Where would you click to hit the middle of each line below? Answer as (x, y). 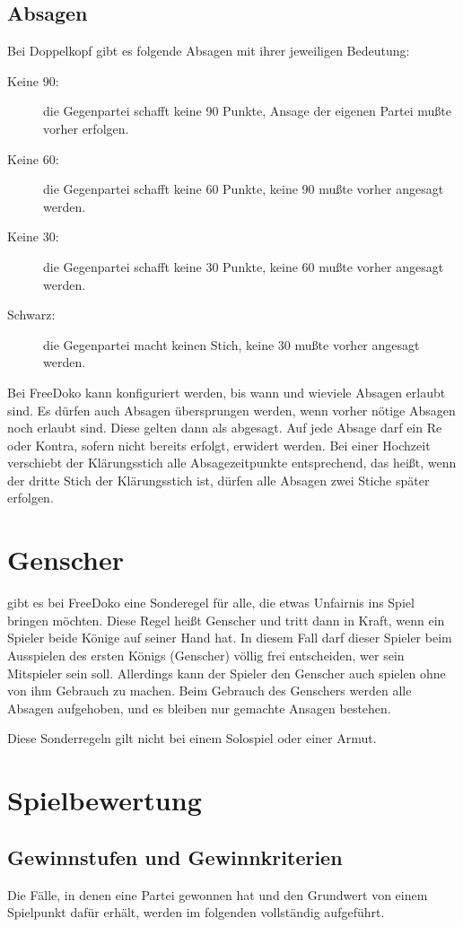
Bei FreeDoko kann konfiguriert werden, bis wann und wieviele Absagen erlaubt (227, 392)
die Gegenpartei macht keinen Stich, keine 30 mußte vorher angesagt (231, 344)
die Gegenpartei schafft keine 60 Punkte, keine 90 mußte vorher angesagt (244, 189)
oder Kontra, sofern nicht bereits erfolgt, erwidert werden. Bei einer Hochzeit (219, 445)
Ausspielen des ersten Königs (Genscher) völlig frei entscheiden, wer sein (206, 655)
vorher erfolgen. (86, 128)
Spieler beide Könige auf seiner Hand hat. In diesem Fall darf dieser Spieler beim (230, 638)
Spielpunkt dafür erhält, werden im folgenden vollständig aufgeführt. (196, 912)
